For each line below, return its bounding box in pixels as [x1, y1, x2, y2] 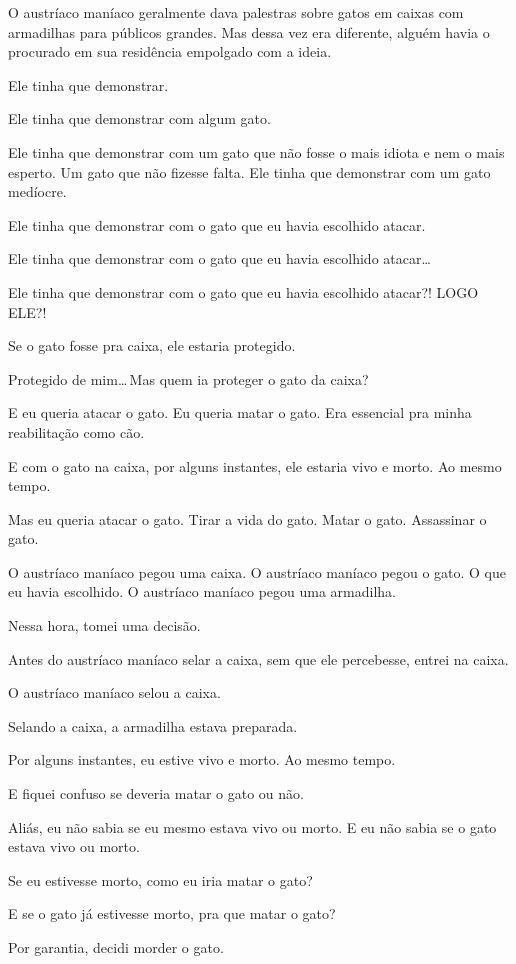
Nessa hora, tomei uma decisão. [8, 615, 201, 636]
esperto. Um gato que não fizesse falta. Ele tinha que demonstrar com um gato [8, 161, 491, 182]
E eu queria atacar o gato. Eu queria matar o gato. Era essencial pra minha [8, 402, 472, 423]
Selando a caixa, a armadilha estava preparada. [8, 715, 298, 736]
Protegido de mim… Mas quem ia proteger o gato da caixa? [8, 368, 369, 389]
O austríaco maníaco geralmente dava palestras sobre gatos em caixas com [8, 2, 464, 22]
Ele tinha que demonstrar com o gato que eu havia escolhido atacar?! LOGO [8, 281, 479, 302]
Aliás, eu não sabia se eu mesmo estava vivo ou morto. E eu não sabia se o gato [8, 816, 497, 837]
